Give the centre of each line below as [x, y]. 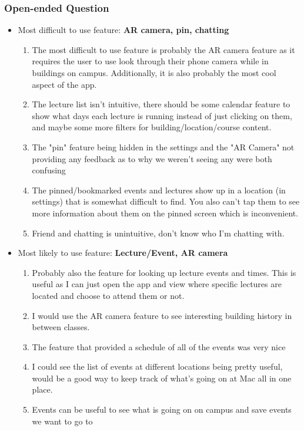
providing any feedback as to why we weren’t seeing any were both [152, 158]
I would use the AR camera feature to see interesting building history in [162, 315]
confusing [49, 170]
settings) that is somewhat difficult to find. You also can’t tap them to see [166, 201]
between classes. [61, 327]
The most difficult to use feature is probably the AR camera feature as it [163, 49]
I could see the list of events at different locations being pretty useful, [157, 366]
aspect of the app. [64, 84]
